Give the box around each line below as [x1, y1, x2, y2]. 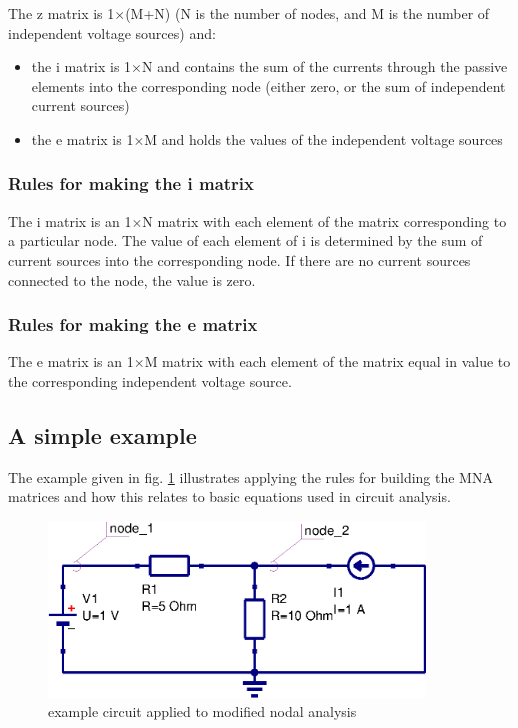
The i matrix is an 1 [8, 210, 132, 231]
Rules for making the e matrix [8, 312, 258, 337]
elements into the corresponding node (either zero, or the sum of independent [31, 75, 506, 96]
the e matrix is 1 [31, 128, 134, 149]
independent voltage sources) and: [8, 22, 216, 43]
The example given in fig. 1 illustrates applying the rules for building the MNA [8, 466, 493, 487]
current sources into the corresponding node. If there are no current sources [8, 249, 471, 270]
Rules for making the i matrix [8, 171, 255, 196]
